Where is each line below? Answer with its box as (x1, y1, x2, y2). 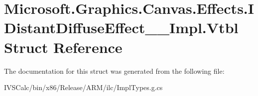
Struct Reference (4, 37, 123, 57)
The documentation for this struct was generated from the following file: (4, 65, 225, 76)
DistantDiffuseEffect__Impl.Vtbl (4, 17, 239, 38)
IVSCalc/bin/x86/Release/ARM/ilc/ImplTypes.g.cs (4, 82, 163, 93)
